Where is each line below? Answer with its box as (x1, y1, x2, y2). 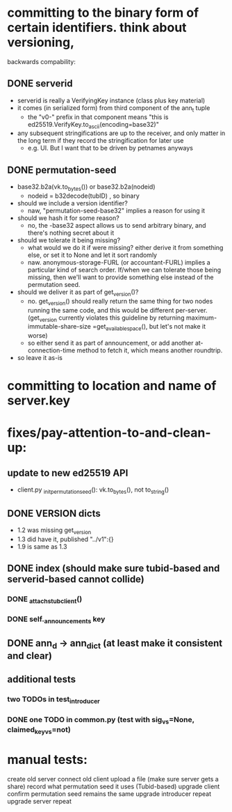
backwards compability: (7, 57, 76, 65)
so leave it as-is (17, 354, 63, 362)
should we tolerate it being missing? (17, 235, 121, 244)
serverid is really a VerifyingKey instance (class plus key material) (17, 96, 206, 104)
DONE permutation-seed (7, 164, 117, 175)
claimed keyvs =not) (7, 724, 71, 736)
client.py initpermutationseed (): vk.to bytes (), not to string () (17, 485, 169, 496)
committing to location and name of (7, 378, 217, 394)
